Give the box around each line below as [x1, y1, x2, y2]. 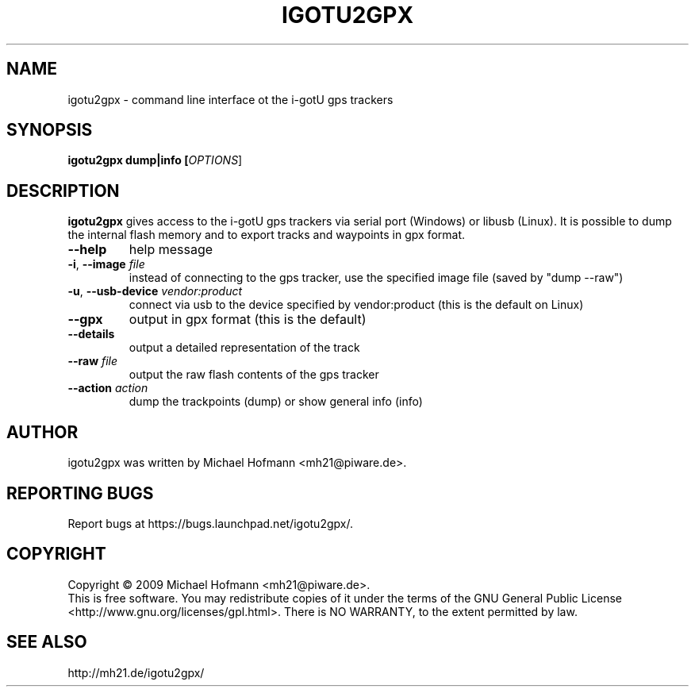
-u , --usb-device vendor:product [67, 284, 243, 298]
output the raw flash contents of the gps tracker [129, 368, 379, 382]
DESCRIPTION [6, 180, 120, 201]
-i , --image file [67, 257, 145, 271]
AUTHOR [6, 422, 79, 442]
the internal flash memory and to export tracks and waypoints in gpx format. [67, 228, 466, 242]
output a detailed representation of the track [129, 341, 360, 355]
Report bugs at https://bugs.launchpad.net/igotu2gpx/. [67, 516, 353, 530]
